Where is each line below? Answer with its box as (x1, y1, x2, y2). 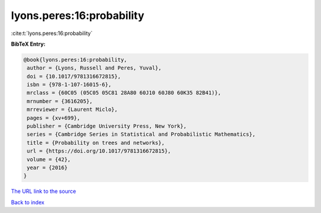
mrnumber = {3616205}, (27, 98, 93, 104)
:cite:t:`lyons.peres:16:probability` (11, 30, 93, 37)
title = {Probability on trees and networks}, (27, 139, 165, 146)
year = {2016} (27, 164, 68, 171)
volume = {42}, (27, 156, 71, 163)
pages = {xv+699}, (27, 115, 80, 121)
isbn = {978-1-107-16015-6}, (27, 81, 112, 88)
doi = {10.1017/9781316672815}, (27, 73, 121, 80)
